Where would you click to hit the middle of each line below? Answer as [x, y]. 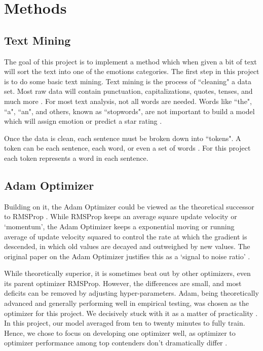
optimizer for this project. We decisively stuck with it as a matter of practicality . [131, 313]
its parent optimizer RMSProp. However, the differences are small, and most [123, 283]
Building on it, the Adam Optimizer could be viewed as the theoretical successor [129, 206]
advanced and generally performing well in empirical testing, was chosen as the [127, 303]
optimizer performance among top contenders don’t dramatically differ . [116, 343]
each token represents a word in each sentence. [76, 157]
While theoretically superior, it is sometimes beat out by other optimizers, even [127, 273]
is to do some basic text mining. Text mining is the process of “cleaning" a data [128, 81]
